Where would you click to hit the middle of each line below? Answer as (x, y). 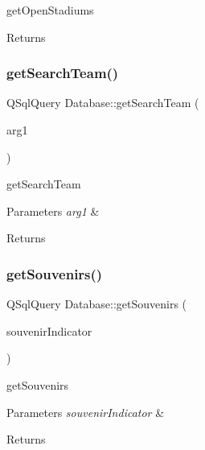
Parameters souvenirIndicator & (86, 412)
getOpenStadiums (50, 10)
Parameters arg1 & (53, 211)
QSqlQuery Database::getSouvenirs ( (97, 304)
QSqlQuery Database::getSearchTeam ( (103, 103)
